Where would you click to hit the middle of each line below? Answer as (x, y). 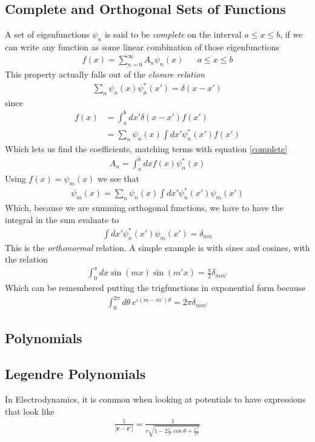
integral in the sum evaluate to (62, 219)
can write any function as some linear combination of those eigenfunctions (142, 47)
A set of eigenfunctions (47, 34)
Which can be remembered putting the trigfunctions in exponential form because (155, 288)
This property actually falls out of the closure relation (105, 74)
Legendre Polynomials (75, 374)
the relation (26, 259)
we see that (118, 179)
